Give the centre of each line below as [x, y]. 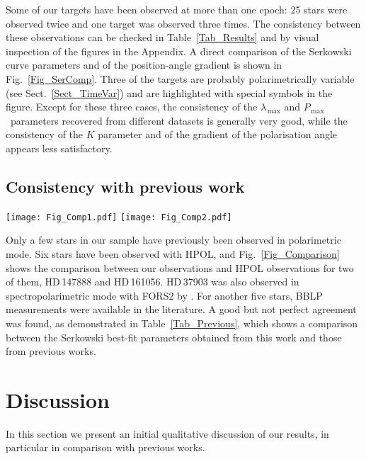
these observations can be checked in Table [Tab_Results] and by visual [162, 37]
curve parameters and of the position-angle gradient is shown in [144, 65]
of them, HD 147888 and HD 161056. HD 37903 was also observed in [153, 282]
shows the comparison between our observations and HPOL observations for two [180, 267]
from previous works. [51, 351]
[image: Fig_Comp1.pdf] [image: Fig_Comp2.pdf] [119, 217]
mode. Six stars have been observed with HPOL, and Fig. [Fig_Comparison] [173, 253]
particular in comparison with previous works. [105, 447]
